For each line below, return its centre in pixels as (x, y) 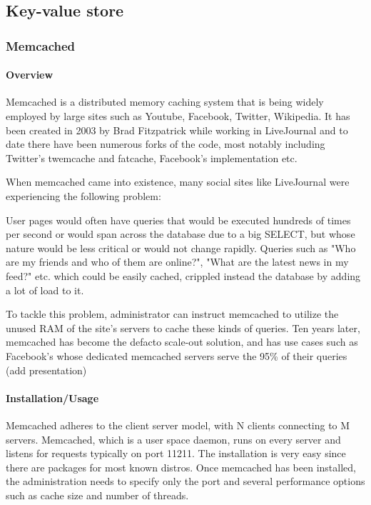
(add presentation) (46, 370)
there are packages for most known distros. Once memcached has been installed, (181, 467)
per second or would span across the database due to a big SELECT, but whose (181, 234)
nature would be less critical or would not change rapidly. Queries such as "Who (181, 247)
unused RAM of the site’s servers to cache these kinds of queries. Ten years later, (183, 327)
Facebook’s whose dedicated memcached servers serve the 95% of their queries (177, 355)
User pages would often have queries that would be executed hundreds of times (178, 220)
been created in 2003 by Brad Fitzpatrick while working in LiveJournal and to (177, 130)
